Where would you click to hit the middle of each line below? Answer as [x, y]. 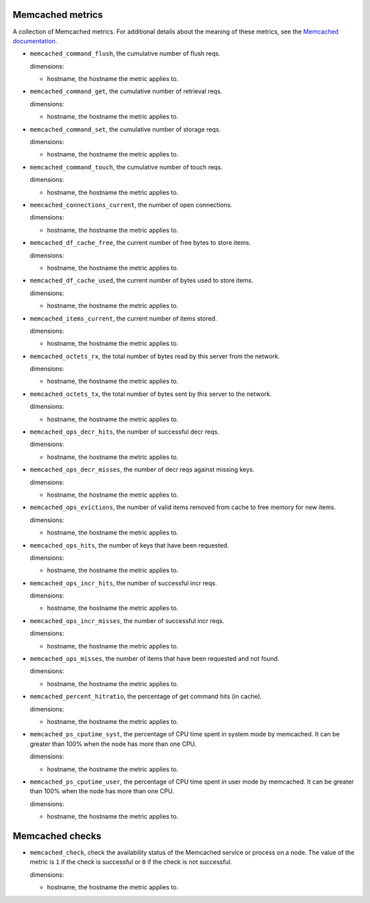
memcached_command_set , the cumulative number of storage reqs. [125, 129]
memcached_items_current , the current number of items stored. [123, 318]
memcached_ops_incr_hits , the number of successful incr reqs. [123, 583]
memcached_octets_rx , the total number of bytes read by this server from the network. [155, 356]
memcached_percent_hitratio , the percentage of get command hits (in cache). [146, 696]
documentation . [35, 40]
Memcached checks [57, 836]
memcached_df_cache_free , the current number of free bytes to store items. [140, 243]
